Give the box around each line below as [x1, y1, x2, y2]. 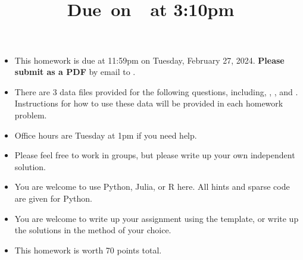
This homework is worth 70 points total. [14, 243, 162, 256]
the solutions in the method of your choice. [14, 224, 171, 236]
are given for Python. [14, 192, 92, 204]
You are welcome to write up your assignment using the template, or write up [14, 212, 299, 224]
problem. [14, 108, 47, 121]
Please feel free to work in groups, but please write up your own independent [14, 149, 295, 161]
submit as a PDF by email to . [14, 65, 136, 78]
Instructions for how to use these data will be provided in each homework [14, 97, 283, 109]
